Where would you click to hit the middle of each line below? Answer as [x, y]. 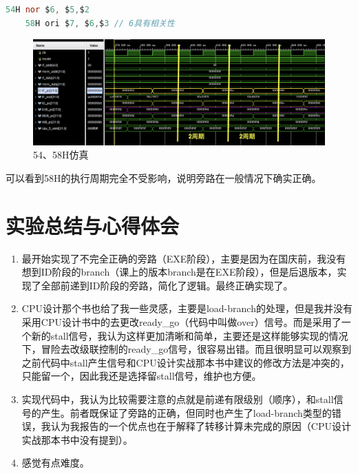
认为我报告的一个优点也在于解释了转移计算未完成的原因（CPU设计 [201, 426]
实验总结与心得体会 [93, 225]
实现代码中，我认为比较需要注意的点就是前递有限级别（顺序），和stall [178, 399]
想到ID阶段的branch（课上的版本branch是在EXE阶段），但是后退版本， [179, 272]
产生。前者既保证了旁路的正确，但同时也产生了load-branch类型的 [186, 412]
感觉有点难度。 [55, 463]
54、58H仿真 [61, 155]
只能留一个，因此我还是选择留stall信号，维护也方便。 [141, 376]
